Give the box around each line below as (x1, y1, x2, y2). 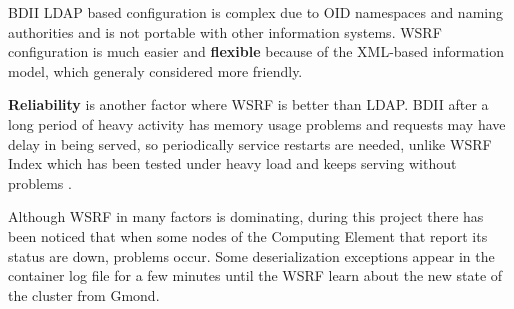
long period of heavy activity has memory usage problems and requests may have (8, 113, 506, 134)
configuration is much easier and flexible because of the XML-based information (8, 41, 504, 62)
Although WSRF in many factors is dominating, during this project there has (8, 206, 484, 227)
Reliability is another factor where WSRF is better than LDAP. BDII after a (8, 94, 489, 115)
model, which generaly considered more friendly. (8, 60, 303, 81)
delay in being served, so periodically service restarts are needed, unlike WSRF (8, 133, 492, 154)
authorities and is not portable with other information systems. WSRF (8, 21, 442, 42)
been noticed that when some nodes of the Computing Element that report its (8, 225, 488, 246)
